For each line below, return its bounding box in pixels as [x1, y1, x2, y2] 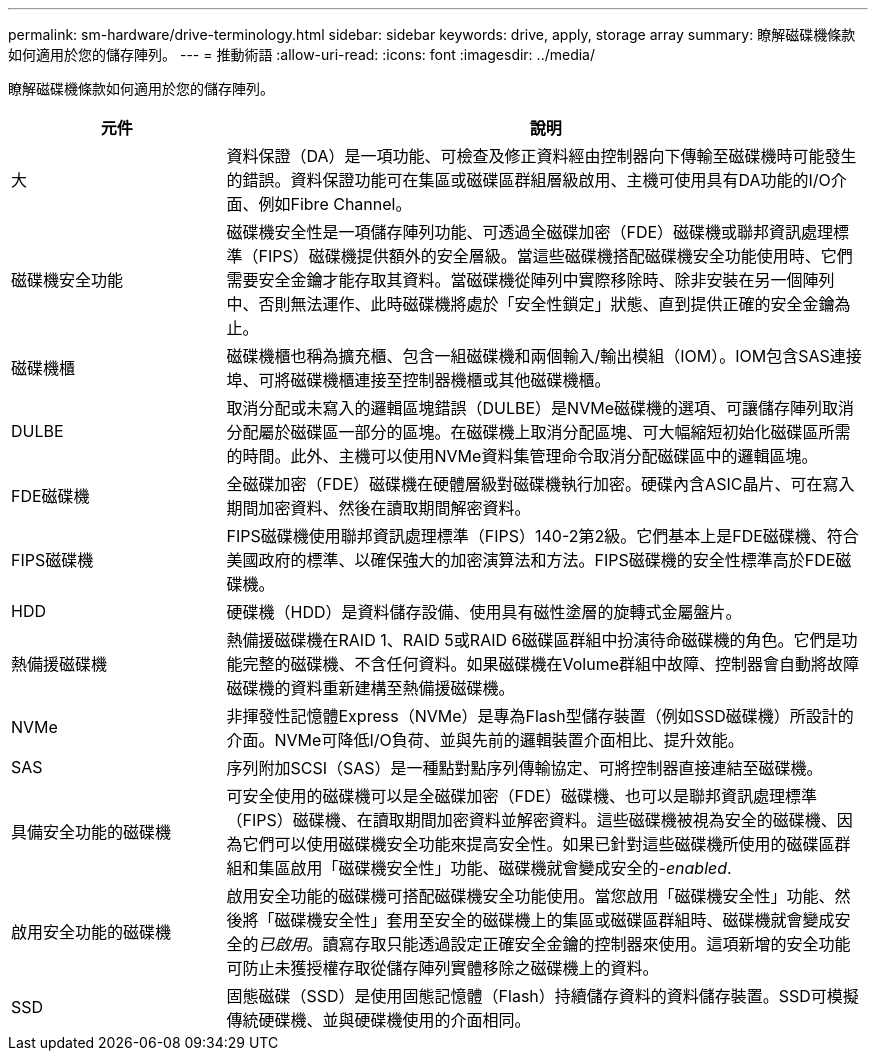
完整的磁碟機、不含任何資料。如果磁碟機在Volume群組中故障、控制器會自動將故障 [242, 654, 860, 674]
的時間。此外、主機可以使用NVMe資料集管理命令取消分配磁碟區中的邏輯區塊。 [226, 446, 818, 466]
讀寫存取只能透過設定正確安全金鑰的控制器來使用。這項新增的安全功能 [322, 934, 851, 954]
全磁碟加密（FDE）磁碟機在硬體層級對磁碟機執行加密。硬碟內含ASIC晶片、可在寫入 [226, 474, 855, 494]
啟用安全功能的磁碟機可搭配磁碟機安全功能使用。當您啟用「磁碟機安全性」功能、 [226, 886, 835, 906]
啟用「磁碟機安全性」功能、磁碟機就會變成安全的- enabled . [290, 858, 732, 878]
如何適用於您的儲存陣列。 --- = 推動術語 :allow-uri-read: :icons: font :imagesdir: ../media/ [8, 46, 596, 63]
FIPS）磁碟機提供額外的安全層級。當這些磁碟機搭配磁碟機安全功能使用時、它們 [258, 246, 853, 266]
